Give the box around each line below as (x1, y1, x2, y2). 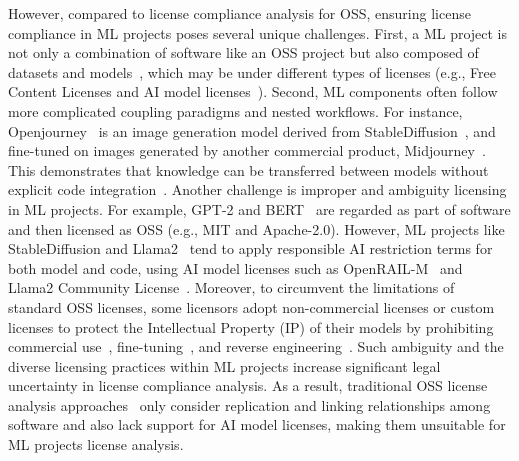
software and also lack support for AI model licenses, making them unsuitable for (8, 414, 506, 435)
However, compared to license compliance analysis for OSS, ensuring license (8, 3, 471, 23)
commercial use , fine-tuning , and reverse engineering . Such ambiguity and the (8, 336, 504, 357)
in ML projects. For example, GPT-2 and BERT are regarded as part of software (8, 198, 511, 219)
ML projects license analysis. (8, 434, 184, 455)
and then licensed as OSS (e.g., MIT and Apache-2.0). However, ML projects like (8, 218, 505, 239)
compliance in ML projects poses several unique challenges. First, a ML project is (8, 22, 508, 43)
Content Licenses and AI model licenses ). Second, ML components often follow (8, 81, 498, 102)
